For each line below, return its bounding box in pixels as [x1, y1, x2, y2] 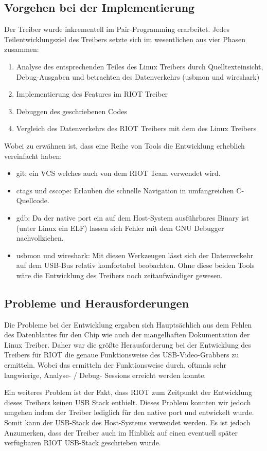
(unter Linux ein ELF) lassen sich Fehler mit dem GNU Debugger [16, 222, 224, 233]
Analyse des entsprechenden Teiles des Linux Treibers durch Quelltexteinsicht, [16, 61, 263, 71]
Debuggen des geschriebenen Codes [16, 105, 127, 116]
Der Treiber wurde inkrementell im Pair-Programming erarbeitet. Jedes [4, 24, 229, 34]
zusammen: [4, 44, 39, 55]
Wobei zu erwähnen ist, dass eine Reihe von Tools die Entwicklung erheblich [4, 140, 245, 151]
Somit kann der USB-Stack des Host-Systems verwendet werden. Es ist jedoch [4, 417, 251, 428]
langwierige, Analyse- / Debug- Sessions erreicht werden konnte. [4, 369, 206, 380]
